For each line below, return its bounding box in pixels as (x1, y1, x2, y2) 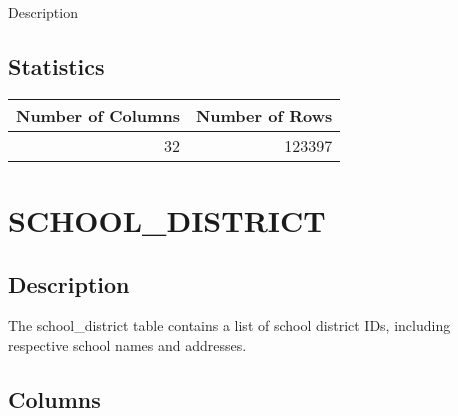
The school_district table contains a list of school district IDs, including (8, 315, 451, 336)
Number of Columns (16, 103, 180, 127)
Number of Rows (195, 103, 333, 127)
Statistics (8, 50, 105, 81)
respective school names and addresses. (8, 334, 247, 355)
